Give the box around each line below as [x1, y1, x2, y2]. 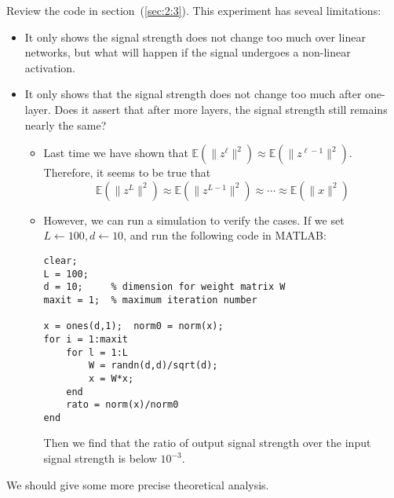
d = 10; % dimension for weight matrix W [43, 281, 286, 293]
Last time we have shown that [43, 145, 188, 161]
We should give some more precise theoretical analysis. [6, 476, 269, 493]
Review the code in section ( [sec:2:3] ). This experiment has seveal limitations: [6, 2, 381, 18]
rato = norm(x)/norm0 [66, 399, 179, 411]
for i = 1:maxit [43, 333, 128, 345]
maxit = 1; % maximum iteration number [43, 294, 257, 306]
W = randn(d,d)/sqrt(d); [88, 360, 218, 372]
